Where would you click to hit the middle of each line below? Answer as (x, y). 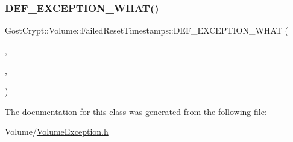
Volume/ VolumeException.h (57, 131)
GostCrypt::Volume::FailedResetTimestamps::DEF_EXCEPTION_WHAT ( (146, 30)
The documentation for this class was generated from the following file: (136, 111)
